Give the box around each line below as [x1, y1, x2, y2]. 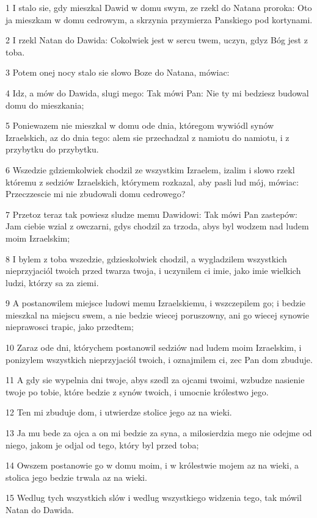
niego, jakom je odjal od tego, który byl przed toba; [5, 438, 199, 451]
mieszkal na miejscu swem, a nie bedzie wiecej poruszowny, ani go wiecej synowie [5, 308, 309, 321]
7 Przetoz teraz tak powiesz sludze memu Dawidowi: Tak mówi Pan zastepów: [5, 207, 297, 220]
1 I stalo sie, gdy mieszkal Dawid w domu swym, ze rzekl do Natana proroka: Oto [5, 1, 312, 13]
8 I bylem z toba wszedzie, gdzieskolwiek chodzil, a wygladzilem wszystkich [5, 252, 287, 265]
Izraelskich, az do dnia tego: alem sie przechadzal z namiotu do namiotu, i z [5, 131, 290, 143]
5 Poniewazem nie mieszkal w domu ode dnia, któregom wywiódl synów [5, 119, 274, 132]
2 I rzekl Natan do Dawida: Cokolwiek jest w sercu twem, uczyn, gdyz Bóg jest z [5, 34, 308, 46]
